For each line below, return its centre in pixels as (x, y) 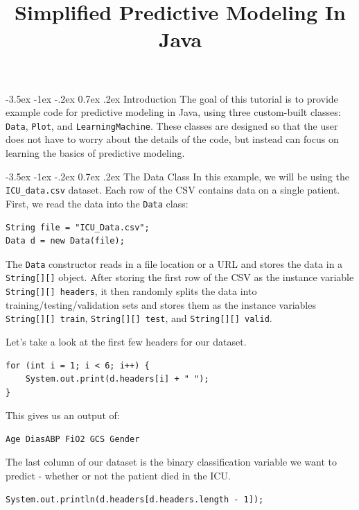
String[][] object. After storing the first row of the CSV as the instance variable (180, 277)
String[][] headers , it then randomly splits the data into (131, 291)
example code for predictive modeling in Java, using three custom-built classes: (173, 112)
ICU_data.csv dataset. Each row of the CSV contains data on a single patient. (173, 190)
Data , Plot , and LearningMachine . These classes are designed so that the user (172, 125)
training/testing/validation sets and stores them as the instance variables (161, 304)
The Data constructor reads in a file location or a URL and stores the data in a (174, 263)
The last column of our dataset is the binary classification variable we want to (172, 462)
